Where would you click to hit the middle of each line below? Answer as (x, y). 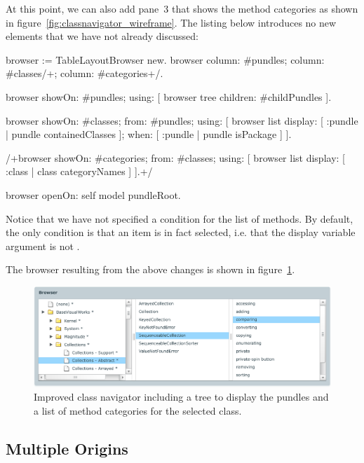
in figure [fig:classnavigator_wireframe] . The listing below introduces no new (171, 22)
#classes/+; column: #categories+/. (85, 73)
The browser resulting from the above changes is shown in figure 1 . (150, 269)
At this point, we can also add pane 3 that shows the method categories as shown (182, 8)
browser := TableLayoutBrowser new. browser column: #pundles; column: (165, 59)
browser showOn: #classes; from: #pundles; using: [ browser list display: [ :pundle (182, 120)
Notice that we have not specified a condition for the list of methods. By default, (180, 218)
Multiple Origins (67, 448)
